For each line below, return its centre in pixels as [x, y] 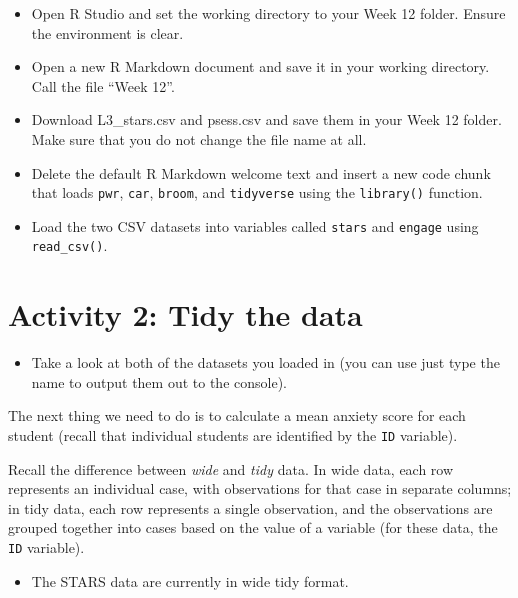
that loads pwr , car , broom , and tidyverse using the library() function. [257, 192]
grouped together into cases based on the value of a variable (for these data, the [253, 527]
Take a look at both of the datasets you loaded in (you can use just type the [265, 362]
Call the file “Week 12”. [103, 85]
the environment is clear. [107, 32]
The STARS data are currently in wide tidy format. [190, 580]
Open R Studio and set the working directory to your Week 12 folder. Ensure [268, 13]
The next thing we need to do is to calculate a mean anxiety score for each [237, 415]
